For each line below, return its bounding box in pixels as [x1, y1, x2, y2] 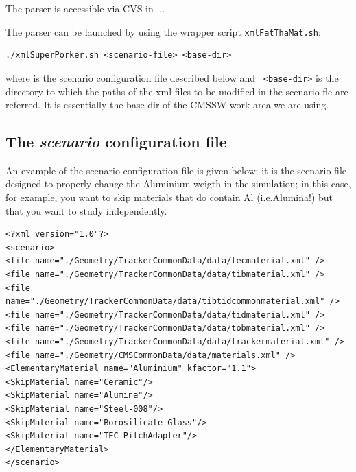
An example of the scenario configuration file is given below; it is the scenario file [5, 163, 347, 177]
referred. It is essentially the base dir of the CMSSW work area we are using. [5, 97, 329, 112]
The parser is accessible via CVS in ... [5, 1, 165, 15]
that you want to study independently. [5, 203, 167, 217]
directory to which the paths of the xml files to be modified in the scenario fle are [5, 84, 348, 98]
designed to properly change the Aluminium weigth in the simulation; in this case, [5, 176, 351, 191]
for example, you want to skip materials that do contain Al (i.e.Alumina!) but [5, 190, 333, 204]
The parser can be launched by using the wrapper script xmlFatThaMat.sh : [5, 24, 321, 38]
